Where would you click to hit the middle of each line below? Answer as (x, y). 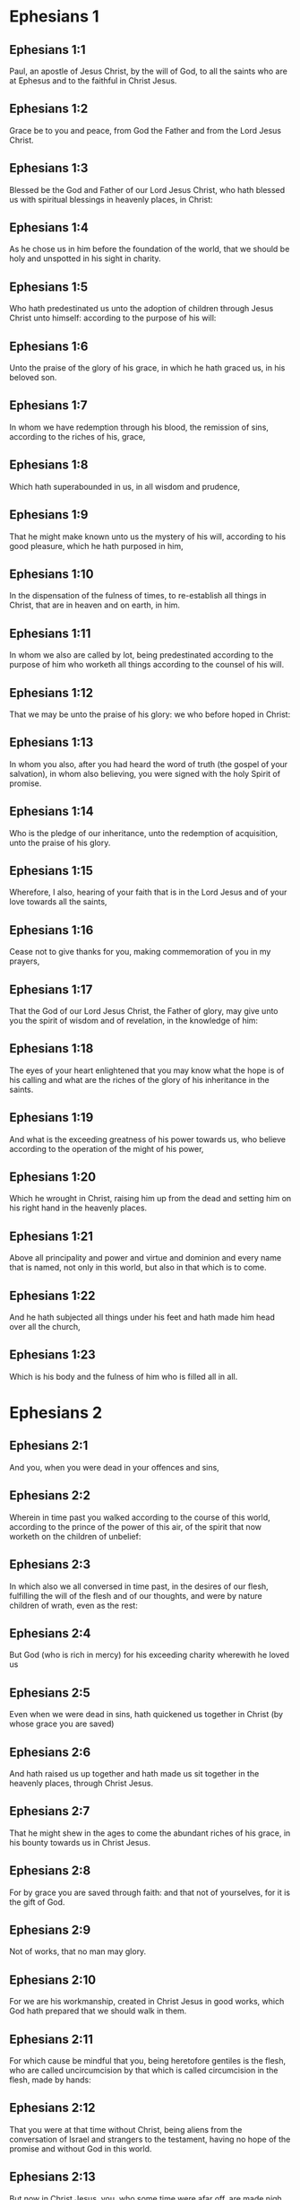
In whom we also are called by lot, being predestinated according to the (141, 655)
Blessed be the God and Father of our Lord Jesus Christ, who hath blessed (147, 189)
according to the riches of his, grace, (77, 436)
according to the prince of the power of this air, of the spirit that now (136, 1526)
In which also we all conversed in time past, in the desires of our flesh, (139, 1586)
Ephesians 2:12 (52, 2108)
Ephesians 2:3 (50, 1564)
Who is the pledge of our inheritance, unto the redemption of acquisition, (144, 833)
